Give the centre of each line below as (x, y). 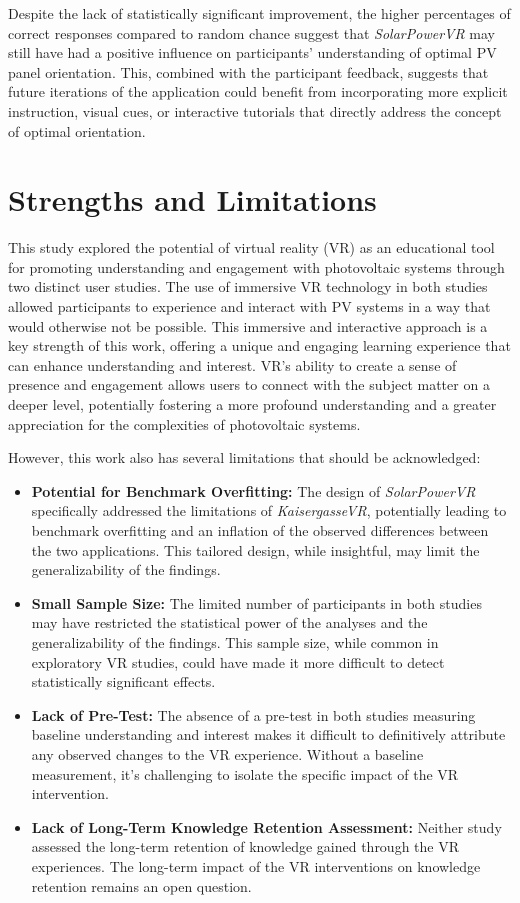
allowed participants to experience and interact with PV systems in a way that (249, 306)
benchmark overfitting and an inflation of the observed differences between (260, 530)
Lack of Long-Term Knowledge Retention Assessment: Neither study (266, 826)
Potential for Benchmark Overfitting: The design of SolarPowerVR (253, 490)
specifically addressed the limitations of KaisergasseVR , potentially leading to (269, 510)
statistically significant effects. (123, 681)
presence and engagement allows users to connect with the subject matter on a (249, 384)
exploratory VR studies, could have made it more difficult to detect (238, 661)
